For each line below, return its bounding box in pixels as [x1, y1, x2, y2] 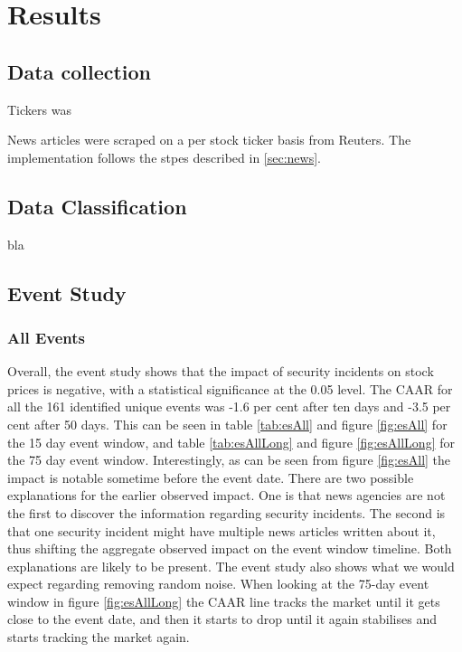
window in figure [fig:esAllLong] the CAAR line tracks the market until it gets [7, 591, 440, 610]
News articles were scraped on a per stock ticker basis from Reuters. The [7, 130, 411, 149]
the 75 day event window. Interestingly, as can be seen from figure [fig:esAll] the [7, 450, 451, 469]
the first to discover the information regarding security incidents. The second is [7, 503, 446, 522]
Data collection [7, 57, 152, 85]
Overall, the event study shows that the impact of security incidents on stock [7, 362, 434, 381]
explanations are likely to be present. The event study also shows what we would [7, 556, 455, 575]
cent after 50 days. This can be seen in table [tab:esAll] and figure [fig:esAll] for [7, 414, 448, 433]
